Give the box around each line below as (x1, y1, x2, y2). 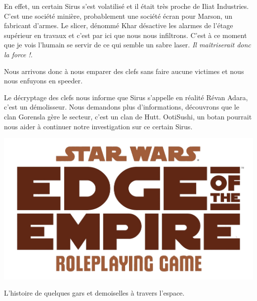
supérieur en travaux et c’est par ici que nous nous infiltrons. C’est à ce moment (4, 30, 247, 40)
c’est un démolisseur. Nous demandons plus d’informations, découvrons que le (4, 102, 239, 112)
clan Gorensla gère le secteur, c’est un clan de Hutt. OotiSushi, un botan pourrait (4, 111, 252, 121)
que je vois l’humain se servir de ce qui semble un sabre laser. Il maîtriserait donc (4, 39, 251, 50)
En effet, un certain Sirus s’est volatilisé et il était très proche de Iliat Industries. (4, 1, 249, 11)
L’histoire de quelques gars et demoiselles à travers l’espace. (4, 288, 185, 298)
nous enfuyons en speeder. (4, 75, 83, 86)
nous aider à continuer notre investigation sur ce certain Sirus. (4, 121, 193, 131)
